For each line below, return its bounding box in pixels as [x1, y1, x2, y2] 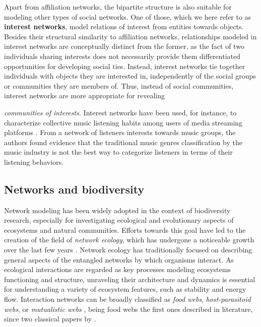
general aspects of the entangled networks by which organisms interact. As [4, 254, 234, 265]
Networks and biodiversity [4, 181, 145, 197]
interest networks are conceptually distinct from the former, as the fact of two [4, 41, 244, 51]
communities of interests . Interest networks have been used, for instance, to [4, 107, 237, 117]
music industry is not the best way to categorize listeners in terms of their [4, 147, 233, 157]
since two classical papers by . [4, 313, 96, 324]
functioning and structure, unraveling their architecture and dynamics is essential [4, 274, 255, 284]
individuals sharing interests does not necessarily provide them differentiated [4, 50, 240, 61]
